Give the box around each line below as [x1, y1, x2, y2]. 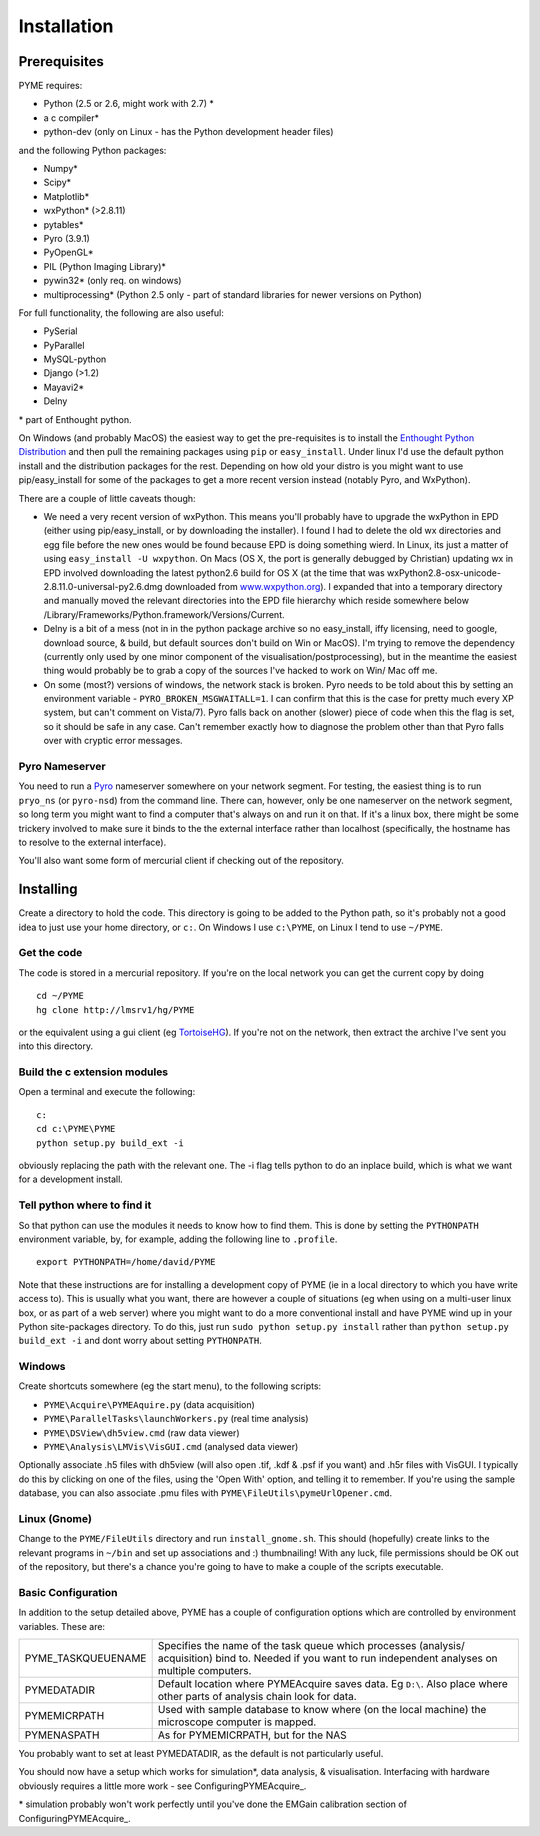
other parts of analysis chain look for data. [157, 1690, 357, 1704]
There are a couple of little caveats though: [18, 492, 196, 504]
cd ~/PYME [36, 990, 84, 1002]
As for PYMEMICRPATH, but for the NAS [157, 1728, 347, 1742]
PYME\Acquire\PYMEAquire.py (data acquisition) [43, 1398, 255, 1410]
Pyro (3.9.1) [43, 232, 90, 244]
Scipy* [43, 176, 72, 189]
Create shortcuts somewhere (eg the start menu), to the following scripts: [18, 1380, 322, 1392]
